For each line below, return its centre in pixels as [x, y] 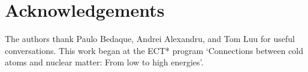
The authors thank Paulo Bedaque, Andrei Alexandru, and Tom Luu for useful [150, 39]
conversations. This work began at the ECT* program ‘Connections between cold [154, 50]
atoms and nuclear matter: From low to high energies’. [104, 62]
